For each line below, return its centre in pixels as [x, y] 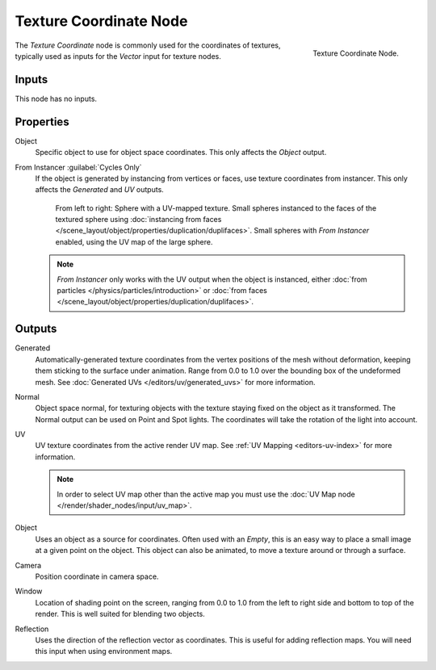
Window [29, 591]
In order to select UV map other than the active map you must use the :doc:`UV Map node [206, 494]
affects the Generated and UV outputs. [100, 190]
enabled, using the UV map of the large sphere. [134, 241]
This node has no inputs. [56, 98]
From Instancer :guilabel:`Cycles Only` [78, 167]
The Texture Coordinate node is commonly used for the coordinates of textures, [148, 45]
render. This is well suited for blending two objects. [120, 614]
